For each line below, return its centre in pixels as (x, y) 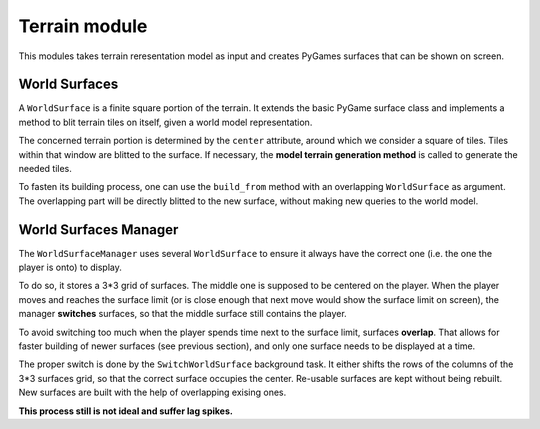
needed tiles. (45, 169)
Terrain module (83, 26)
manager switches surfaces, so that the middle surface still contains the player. (182, 314)
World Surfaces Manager (98, 229)
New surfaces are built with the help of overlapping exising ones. (152, 392)
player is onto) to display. (70, 267)
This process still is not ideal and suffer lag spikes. (126, 411)
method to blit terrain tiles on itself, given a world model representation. (165, 122)
